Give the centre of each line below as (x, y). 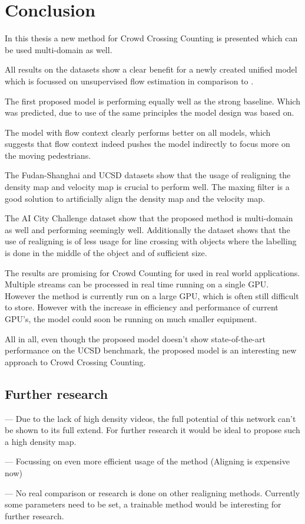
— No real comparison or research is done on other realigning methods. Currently (152, 492)
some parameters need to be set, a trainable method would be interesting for (143, 504)
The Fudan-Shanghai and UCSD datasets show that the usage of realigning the (148, 175)
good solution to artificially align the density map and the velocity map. (135, 198)
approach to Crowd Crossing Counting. (75, 361)
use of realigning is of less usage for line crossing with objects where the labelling (151, 241)
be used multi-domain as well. (59, 49)
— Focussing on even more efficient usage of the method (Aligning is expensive (147, 461)
